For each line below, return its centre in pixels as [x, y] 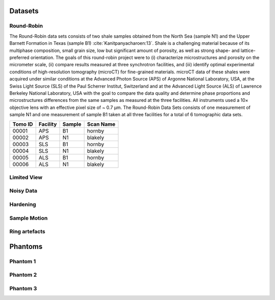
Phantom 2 [23, 275]
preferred [19, 57]
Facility [48, 124]
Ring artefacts [27, 232]
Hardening [23, 204]
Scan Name [101, 124]
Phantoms [26, 246]
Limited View [26, 177]
